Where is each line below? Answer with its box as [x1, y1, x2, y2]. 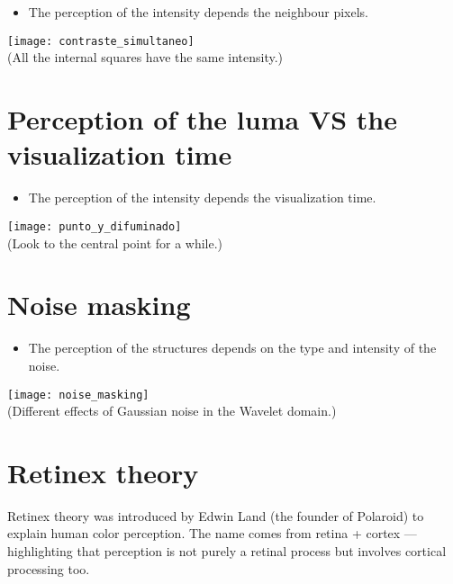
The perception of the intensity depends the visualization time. [28, 188, 376, 207]
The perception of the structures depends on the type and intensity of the [28, 338, 437, 357]
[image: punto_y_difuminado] [7, 220, 182, 233]
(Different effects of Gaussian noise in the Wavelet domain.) [7, 401, 337, 420]
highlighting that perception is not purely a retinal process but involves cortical [7, 542, 447, 561]
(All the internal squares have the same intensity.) [7, 48, 284, 67]
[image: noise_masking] [7, 388, 149, 401]
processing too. [7, 559, 90, 578]
